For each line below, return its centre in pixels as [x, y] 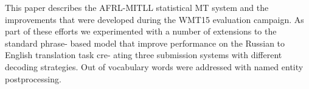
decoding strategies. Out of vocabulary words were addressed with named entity [154, 66]
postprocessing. [33, 78]
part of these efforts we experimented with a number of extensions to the [141, 31]
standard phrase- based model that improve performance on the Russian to [145, 43]
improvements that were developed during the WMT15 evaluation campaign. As [154, 19]
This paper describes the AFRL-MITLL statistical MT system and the [137, 7]
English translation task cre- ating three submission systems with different [144, 55]
